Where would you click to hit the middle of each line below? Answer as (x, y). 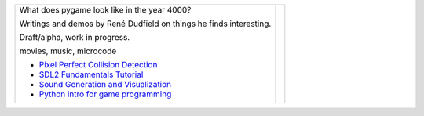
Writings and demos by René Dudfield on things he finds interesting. (145, 24)
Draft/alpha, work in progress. (75, 37)
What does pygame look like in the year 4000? (105, 10)
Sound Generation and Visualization (105, 84)
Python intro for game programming (105, 94)
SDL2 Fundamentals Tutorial (91, 74)
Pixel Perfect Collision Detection (98, 65)
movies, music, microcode (68, 51)
